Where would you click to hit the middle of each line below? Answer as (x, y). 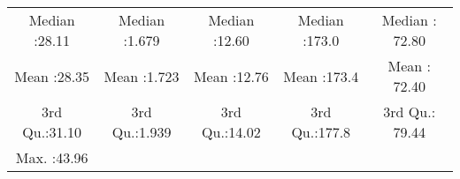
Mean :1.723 (142, 76)
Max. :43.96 (52, 157)
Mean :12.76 (231, 76)
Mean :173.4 (321, 76)
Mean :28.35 (52, 76)
